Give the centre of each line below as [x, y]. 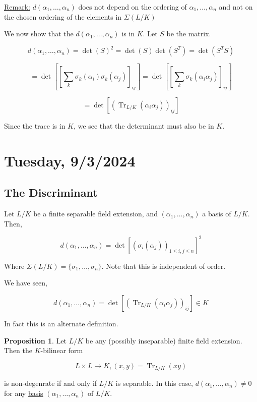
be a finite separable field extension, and [95, 214]
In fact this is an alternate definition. [61, 323]
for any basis [24, 393]
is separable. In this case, [154, 383]
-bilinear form [62, 350]
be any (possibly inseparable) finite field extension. [164, 340]
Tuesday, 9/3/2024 [70, 160]
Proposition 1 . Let [36, 340]
